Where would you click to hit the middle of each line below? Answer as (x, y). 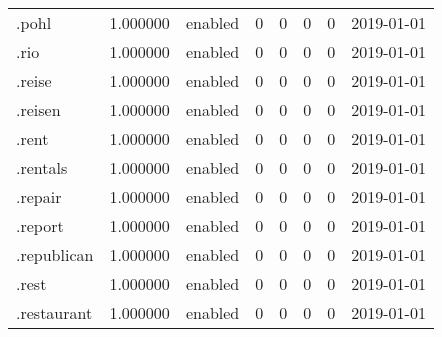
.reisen (38, 109)
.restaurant (54, 312)
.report (40, 225)
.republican (55, 254)
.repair (39, 196)
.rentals (42, 167)
